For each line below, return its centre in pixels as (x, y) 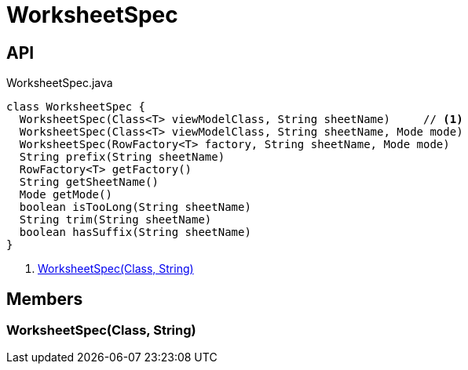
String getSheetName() (89, 182)
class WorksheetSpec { (76, 107)
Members (45, 299)
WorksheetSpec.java (60, 83)
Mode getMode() (66, 195)
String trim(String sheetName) (115, 220)
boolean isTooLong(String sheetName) (135, 207)
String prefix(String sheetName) (122, 157)
